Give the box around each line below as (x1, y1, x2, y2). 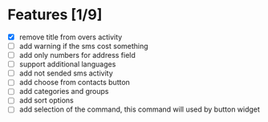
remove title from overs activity (18, 32, 123, 42)
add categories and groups (18, 87, 109, 96)
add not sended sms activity (18, 68, 113, 78)
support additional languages (18, 59, 116, 69)
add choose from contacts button (18, 78, 130, 87)
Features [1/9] (7, 6, 103, 24)
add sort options (18, 96, 74, 105)
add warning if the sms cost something (18, 42, 149, 51)
